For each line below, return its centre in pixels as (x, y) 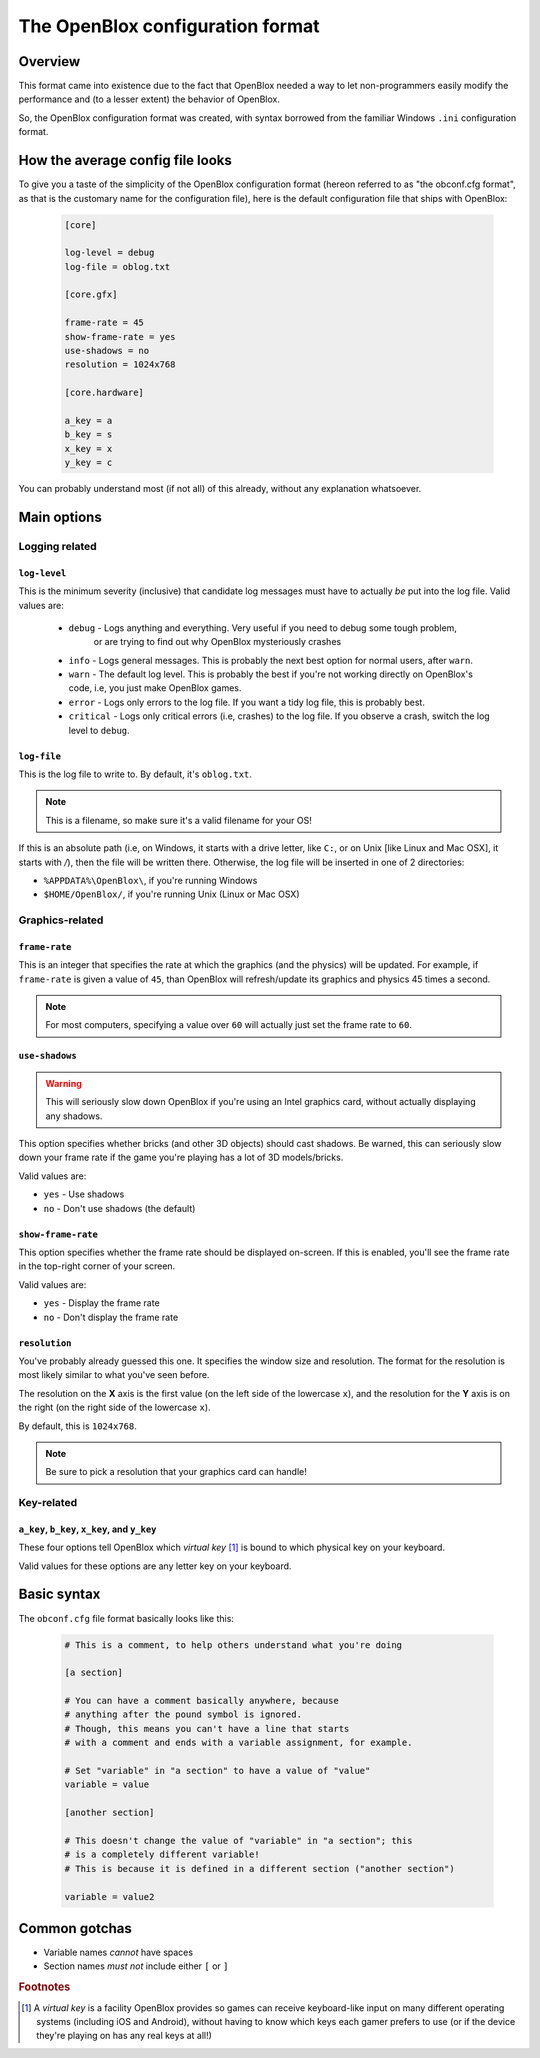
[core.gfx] (91, 294)
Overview (49, 61)
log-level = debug (109, 253)
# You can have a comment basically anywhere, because (201, 1701)
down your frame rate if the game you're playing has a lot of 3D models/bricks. (181, 1157)
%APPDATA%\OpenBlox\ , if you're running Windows (150, 880)
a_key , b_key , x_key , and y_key (87, 1529)
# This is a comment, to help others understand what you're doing (233, 1644)
